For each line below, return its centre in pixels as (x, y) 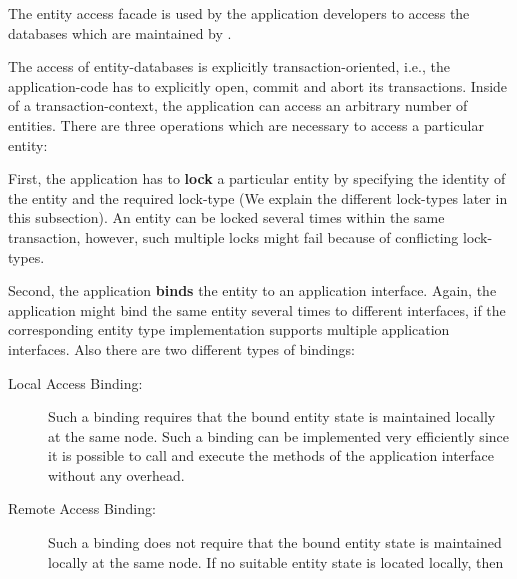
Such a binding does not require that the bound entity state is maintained (275, 542)
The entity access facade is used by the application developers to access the (239, 13)
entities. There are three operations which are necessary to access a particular (246, 124)
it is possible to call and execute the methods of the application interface (271, 455)
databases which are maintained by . (120, 32)
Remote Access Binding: (82, 508)
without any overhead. (116, 474)
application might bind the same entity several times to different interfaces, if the (257, 309)
